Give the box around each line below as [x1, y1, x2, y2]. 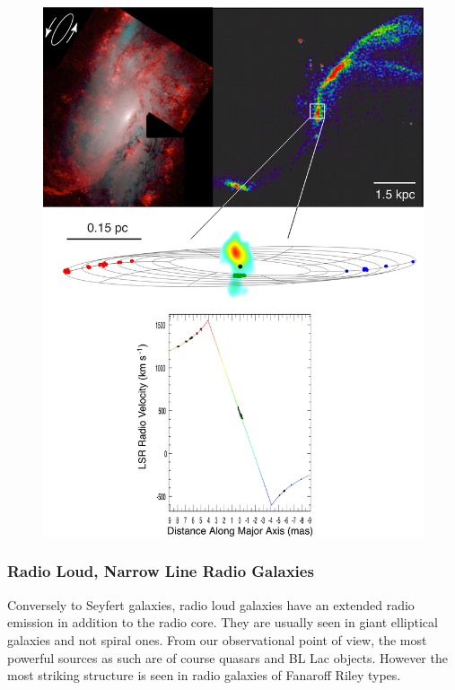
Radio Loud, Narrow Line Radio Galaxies [7, 560, 314, 582]
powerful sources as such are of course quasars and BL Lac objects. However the [7, 648, 448, 667]
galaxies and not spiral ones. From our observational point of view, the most [7, 630, 427, 649]
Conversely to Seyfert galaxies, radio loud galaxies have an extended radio [7, 595, 415, 614]
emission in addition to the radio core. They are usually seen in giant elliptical [7, 613, 438, 632]
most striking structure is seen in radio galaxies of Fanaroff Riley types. [7, 666, 401, 685]
